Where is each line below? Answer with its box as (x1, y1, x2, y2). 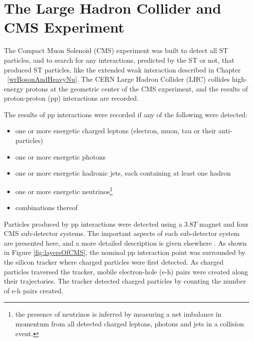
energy (4, 83, 24, 93)
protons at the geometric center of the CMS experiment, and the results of (25, 83, 248, 93)
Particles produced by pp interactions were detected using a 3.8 (4, 218, 193, 229)
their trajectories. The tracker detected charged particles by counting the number (4, 276, 246, 286)
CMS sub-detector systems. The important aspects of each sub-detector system (4, 228, 240, 238)
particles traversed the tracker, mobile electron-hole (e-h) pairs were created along (4, 266, 248, 276)
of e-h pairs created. (4, 285, 63, 295)
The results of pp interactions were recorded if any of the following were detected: (4, 109, 248, 119)
